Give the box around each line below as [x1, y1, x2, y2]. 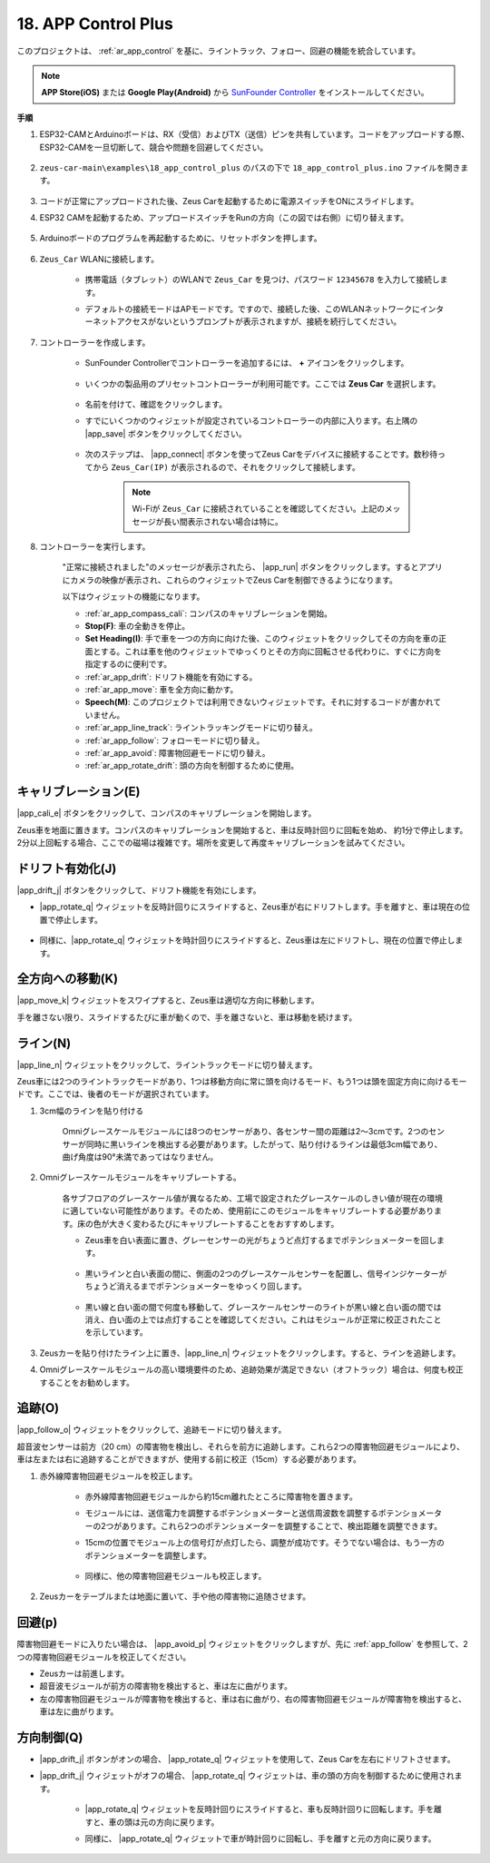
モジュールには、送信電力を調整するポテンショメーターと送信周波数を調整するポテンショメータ [84, 1507, 443, 1519]
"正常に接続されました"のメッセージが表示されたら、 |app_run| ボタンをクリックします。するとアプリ [62, 562, 444, 573]
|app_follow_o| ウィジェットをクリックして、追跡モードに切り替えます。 [16, 1425, 287, 1436]
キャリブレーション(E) [16, 784, 141, 799]
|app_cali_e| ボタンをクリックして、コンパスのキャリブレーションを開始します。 [16, 808, 317, 819]
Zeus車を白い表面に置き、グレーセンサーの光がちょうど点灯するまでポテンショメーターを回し [84, 1235, 437, 1245]
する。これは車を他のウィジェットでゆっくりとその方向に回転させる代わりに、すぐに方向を [100, 645, 442, 657]
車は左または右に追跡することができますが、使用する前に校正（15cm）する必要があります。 [16, 1454, 362, 1465]
